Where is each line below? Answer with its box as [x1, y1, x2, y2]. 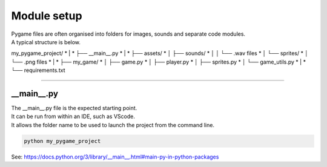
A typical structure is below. [11, 38, 81, 45]
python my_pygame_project [24, 137, 101, 145]
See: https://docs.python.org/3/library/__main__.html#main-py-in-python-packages [11, 153, 219, 160]
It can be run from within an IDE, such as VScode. [11, 113, 136, 120]
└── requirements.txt [11, 67, 65, 74]
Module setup [11, 9, 82, 22]
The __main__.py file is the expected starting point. [11, 105, 137, 112]
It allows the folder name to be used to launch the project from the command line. [11, 121, 215, 128]
